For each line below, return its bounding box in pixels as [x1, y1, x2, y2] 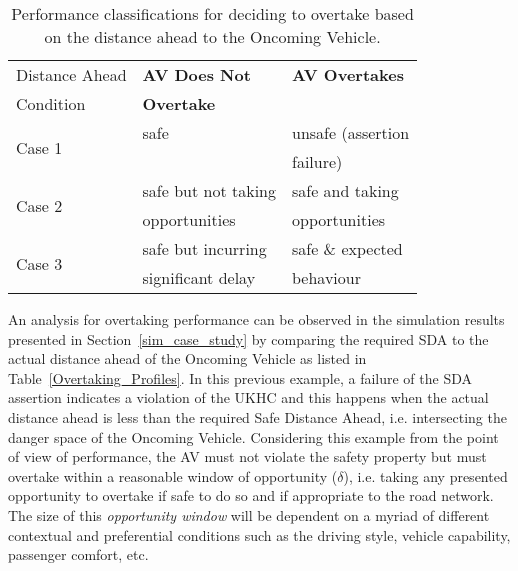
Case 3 [16, 251, 63, 275]
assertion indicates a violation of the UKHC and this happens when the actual [8, 387, 489, 408]
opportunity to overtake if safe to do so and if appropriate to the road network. [8, 485, 494, 506]
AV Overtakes [291, 63, 404, 86]
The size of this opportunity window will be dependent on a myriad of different [8, 504, 490, 525]
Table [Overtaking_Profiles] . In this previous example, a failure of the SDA [8, 367, 472, 388]
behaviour [291, 266, 361, 289]
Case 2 [16, 193, 63, 217]
